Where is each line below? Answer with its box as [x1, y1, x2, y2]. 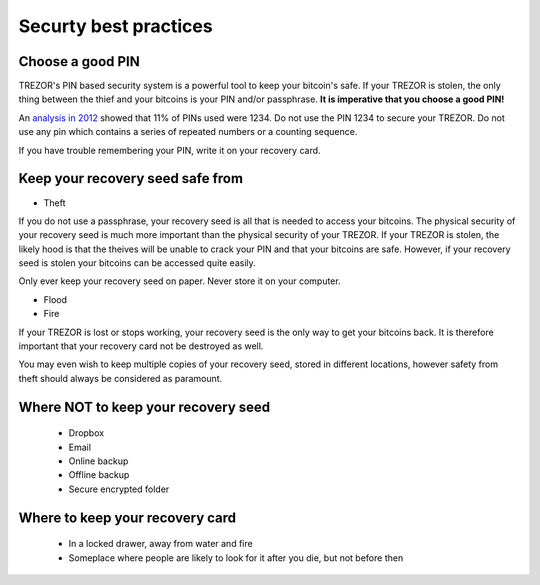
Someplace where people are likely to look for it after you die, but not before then [68, 551, 404, 564]
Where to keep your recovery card [18, 509, 237, 526]
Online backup [68, 455, 129, 467]
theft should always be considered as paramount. [18, 372, 223, 384]
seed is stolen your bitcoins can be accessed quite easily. [18, 257, 257, 269]
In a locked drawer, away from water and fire [68, 538, 254, 550]
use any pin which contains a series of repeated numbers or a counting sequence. [18, 126, 358, 138]
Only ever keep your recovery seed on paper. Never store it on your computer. [18, 275, 341, 287]
